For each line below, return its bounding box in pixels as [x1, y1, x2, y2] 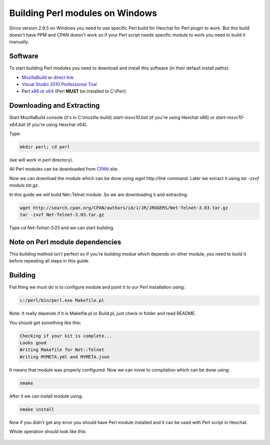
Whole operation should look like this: [9, 428, 87, 434]
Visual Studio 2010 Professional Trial [21, 81, 97, 87]
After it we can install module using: [9, 393, 83, 399]
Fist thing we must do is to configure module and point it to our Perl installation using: [9, 284, 185, 290]
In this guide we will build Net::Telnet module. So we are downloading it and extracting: [9, 191, 188, 197]
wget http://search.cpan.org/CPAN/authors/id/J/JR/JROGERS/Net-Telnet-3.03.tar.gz [19, 205, 228, 210]
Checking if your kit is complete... [19, 333, 112, 338]
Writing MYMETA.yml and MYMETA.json [19, 354, 110, 359]
